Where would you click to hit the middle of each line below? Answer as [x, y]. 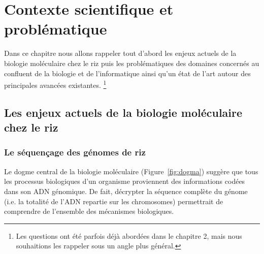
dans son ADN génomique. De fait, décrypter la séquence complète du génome [126, 191]
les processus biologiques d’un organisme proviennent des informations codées [125, 181]
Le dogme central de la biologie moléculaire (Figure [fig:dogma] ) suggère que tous [131, 171]
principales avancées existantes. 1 [55, 84]
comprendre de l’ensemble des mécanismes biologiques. [89, 211]
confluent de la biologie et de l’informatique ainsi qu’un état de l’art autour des [127, 73]
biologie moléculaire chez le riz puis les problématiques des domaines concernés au [132, 63]
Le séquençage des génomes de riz [75, 152]
